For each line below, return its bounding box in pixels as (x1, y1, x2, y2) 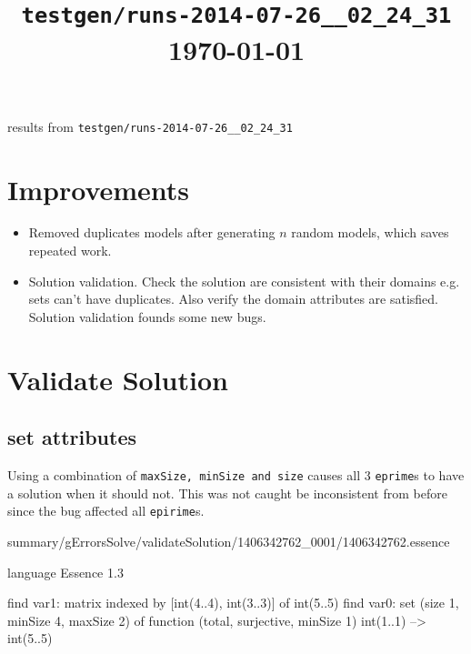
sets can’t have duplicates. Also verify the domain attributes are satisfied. (28, 289, 438, 308)
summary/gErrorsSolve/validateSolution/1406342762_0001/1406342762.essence (7, 531, 450, 550)
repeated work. (28, 241, 112, 260)
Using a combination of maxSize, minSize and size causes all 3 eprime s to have (7, 466, 465, 485)
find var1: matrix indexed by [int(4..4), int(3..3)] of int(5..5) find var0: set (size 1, (7, 593, 459, 612)
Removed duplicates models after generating (28, 223, 276, 242)
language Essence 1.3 (7, 562, 124, 581)
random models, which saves (291, 223, 449, 242)
